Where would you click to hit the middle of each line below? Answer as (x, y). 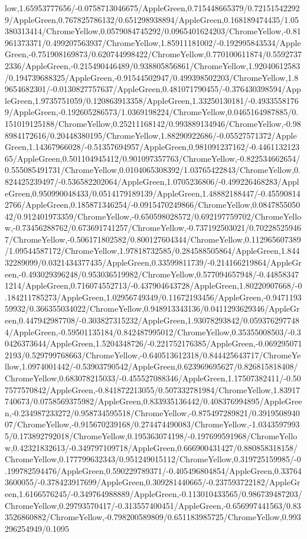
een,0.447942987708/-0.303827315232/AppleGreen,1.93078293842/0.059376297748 (152, 320)
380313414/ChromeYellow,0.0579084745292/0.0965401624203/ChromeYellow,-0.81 (153, 31)
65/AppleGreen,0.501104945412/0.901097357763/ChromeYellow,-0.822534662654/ (153, 158)
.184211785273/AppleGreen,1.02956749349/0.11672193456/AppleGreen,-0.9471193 (153, 297)
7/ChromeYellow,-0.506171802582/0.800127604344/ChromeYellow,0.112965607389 (153, 239)
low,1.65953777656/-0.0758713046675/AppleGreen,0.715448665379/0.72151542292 (152, 8)
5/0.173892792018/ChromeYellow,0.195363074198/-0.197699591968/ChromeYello (151, 435)
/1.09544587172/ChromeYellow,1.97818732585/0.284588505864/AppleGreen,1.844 (152, 251)
